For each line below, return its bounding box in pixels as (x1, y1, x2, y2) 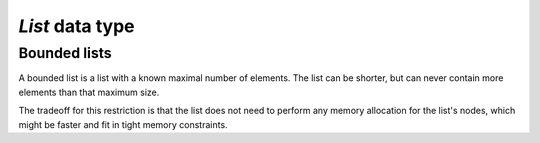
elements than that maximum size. (18, 86, 160, 98)
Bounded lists (18, 44, 112, 62)
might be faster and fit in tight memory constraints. (18, 118, 229, 130)
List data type (18, 15, 135, 37)
